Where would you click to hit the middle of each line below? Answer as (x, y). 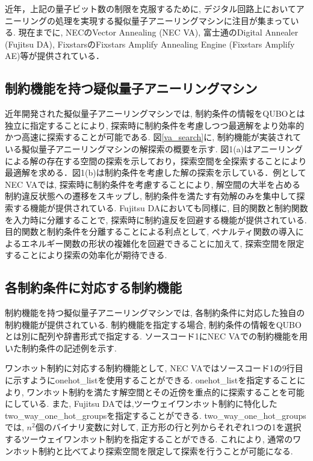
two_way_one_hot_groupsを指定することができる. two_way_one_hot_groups (156, 415)
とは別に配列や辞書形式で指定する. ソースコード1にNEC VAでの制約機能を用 (156, 336)
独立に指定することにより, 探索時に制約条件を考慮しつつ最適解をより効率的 (155, 125)
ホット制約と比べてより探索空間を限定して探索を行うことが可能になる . (153, 450)
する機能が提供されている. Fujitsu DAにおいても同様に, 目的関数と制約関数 (160, 207)
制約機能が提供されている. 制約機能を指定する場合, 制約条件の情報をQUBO (153, 324)
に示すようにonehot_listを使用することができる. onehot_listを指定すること (151, 380)
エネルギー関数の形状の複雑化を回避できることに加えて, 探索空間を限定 (163, 243)
